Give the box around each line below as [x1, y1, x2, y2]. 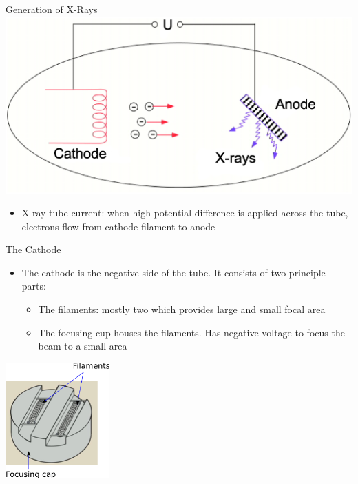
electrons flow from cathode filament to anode [21, 219, 215, 233]
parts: [21, 279, 46, 293]
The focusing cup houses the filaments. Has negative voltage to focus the [38, 325, 345, 339]
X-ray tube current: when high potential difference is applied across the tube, [21, 205, 348, 220]
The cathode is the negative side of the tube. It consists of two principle [21, 265, 326, 279]
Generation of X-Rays [6, 2, 98, 16]
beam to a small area [38, 339, 127, 353]
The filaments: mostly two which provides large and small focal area [38, 302, 326, 316]
